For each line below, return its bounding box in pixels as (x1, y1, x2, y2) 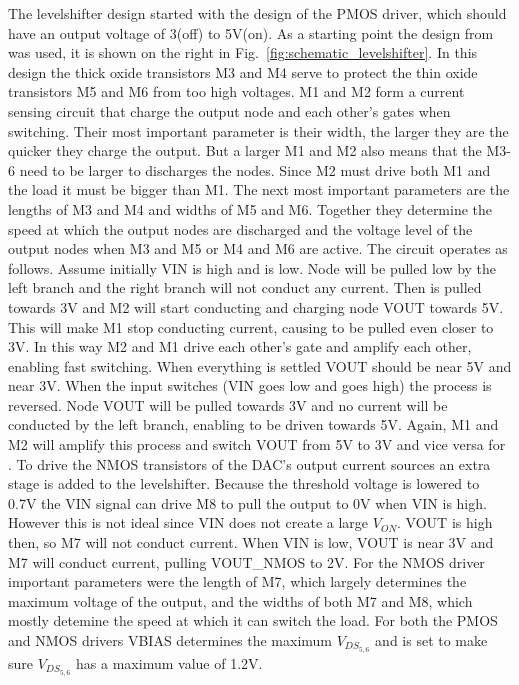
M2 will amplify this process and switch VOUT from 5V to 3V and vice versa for (8, 434, 506, 455)
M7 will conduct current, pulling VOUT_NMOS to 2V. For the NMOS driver (8, 551, 485, 572)
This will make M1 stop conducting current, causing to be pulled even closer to (8, 316, 494, 337)
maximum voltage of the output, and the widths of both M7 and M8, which (8, 590, 473, 611)
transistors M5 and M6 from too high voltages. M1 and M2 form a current (8, 81, 465, 102)
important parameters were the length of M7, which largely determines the (8, 571, 467, 592)
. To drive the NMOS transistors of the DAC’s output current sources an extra (8, 453, 491, 474)
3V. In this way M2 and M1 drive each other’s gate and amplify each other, (8, 336, 472, 357)
